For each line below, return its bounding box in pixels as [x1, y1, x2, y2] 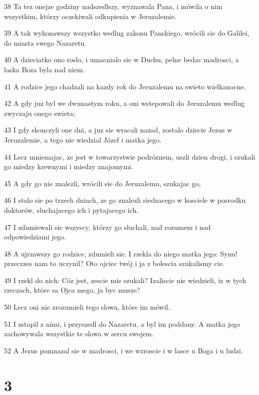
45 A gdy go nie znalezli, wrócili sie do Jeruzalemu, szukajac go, [4, 178, 201, 188]
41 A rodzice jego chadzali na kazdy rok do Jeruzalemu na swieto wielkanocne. [4, 81, 246, 91]
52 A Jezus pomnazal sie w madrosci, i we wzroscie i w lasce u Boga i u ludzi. [4, 345, 243, 355]
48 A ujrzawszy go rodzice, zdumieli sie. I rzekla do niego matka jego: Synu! [4, 248, 237, 258]
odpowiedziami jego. [4, 231, 66, 242]
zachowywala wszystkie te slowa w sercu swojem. [4, 328, 154, 339]
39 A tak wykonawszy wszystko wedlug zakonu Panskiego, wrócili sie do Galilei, [4, 28, 249, 38]
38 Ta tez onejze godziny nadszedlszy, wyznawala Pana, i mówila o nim [4, 1, 222, 11]
